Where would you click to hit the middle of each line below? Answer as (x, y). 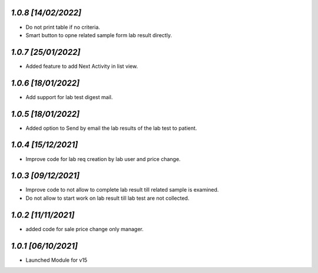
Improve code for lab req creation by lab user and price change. (103, 159)
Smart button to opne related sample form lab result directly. (99, 35)
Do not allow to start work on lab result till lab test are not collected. (107, 198)
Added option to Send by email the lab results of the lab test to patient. (111, 128)
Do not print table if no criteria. (63, 27)
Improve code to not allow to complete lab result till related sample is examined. (122, 190)
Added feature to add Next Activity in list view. (82, 66)
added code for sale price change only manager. (85, 229)
